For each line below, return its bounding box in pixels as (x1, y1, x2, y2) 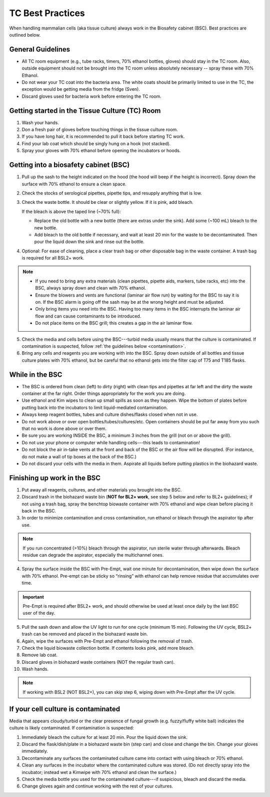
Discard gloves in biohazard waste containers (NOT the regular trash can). (21, 659, 175, 665)
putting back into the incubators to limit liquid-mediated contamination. (21, 404, 168, 410)
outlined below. (9, 32, 41, 38)
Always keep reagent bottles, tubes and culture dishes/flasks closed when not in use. (21, 411, 198, 418)
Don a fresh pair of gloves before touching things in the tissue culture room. (21, 127, 178, 133)
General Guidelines (9, 45, 70, 54)
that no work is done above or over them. (21, 426, 107, 432)
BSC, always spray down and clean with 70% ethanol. (35, 285, 146, 291)
